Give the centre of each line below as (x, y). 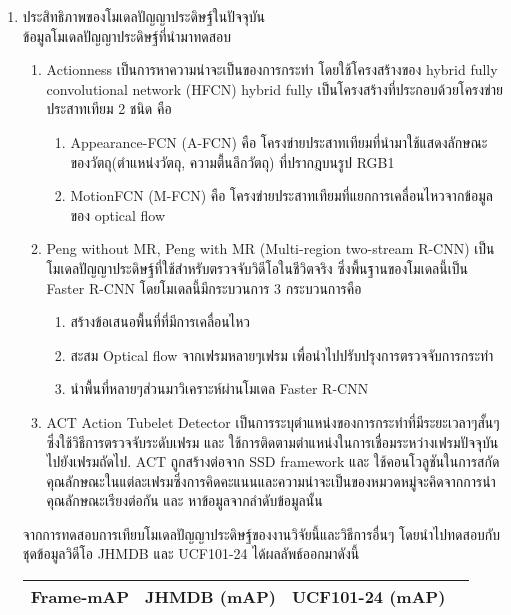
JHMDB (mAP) (210, 597)
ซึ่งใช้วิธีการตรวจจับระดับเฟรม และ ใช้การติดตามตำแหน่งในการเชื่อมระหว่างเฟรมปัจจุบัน (272, 441)
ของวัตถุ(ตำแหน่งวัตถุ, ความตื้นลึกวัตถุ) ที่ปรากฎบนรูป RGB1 (232, 161)
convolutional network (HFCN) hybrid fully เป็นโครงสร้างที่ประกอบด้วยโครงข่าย (274, 88)
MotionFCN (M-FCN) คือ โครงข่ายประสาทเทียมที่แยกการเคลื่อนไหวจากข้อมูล (281, 195)
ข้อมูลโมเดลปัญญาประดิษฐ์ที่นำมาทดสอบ (126, 35)
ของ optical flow (118, 214)
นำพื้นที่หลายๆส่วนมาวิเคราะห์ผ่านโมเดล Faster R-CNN (219, 388)
